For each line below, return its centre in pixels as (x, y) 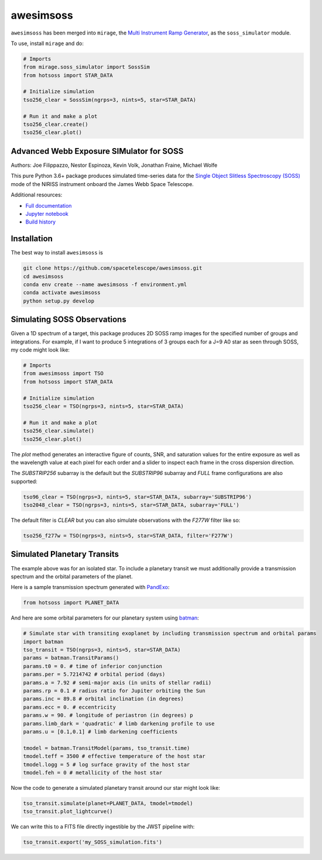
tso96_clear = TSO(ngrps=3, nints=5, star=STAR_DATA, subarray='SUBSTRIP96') (137, 497)
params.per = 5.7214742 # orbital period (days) (94, 675)
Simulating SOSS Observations (68, 320)
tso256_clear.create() (56, 125)
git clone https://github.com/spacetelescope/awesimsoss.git (113, 268)
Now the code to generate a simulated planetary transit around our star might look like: (116, 787)
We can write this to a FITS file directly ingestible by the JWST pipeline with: (103, 827)
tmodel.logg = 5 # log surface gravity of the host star (107, 764)
